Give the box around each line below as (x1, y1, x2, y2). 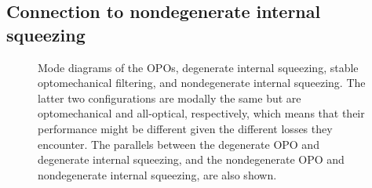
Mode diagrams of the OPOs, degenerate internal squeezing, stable (38, 59, 359, 75)
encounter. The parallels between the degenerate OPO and (38, 136, 319, 152)
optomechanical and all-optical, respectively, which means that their (38, 105, 365, 121)
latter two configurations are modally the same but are (38, 89, 301, 106)
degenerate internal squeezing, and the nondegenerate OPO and (38, 151, 345, 168)
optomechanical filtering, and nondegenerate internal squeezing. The (38, 74, 366, 91)
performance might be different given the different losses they (38, 120, 333, 136)
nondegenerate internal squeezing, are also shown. (38, 166, 277, 183)
